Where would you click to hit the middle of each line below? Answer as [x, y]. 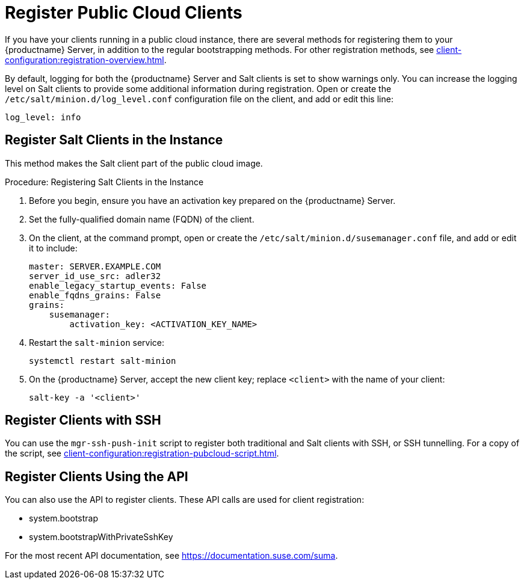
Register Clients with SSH [83, 420]
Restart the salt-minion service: [97, 342]
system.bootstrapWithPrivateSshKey [101, 537]
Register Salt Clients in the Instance [114, 140]
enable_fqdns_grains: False [95, 295]
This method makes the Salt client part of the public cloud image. [134, 163]
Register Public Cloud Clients [124, 13]
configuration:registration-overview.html [85, 60]
